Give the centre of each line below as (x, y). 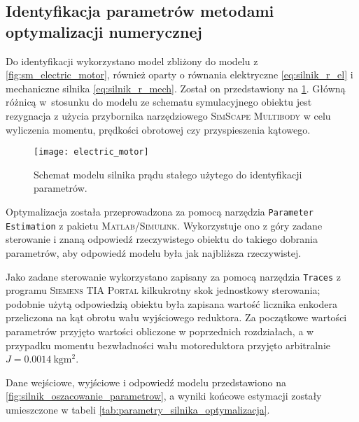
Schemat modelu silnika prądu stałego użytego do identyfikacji (168, 174)
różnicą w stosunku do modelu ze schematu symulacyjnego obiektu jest (159, 102)
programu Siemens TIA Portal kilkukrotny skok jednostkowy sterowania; (163, 290)
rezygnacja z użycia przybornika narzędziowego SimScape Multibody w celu (168, 115)
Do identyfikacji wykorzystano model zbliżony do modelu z (132, 61)
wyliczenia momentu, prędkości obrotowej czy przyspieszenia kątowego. (158, 129)
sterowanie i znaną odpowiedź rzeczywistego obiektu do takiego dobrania (162, 239)
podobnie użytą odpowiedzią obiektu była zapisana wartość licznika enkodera (171, 303)
